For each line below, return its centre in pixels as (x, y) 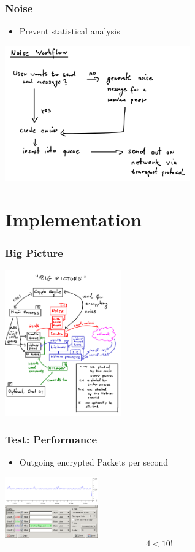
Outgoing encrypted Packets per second (94, 462)
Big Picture (34, 252)
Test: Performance (51, 439)
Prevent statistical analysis (70, 31)
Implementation (73, 219)
